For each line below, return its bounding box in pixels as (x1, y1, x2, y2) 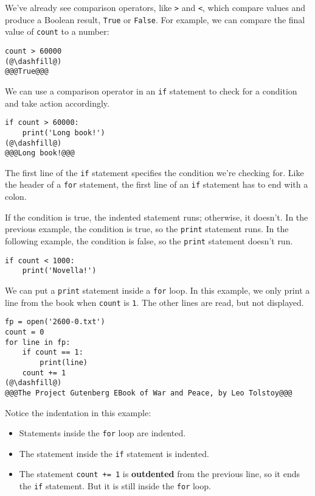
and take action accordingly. (5, 96, 109, 109)
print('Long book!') (22, 128, 105, 137)
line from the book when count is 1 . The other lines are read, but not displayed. (5, 296, 304, 308)
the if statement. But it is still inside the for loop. (19, 480, 211, 492)
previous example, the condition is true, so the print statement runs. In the (5, 222, 289, 235)
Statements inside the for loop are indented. (19, 427, 186, 439)
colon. (5, 190, 27, 203)
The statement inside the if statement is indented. (19, 447, 209, 459)
